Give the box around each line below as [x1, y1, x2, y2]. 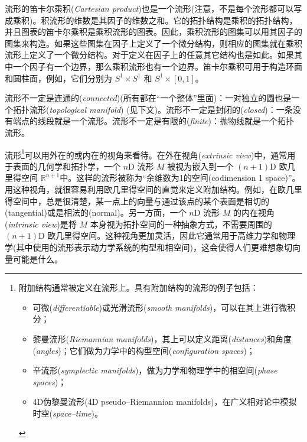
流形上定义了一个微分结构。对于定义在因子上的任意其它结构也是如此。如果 [5, 48, 294, 61]
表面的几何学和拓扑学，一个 [12, 160, 120, 172]
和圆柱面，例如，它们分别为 [5, 71, 112, 84]
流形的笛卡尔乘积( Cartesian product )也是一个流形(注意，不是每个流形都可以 [5, 2, 294, 14]
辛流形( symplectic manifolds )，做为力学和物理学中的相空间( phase [32, 364, 277, 376]
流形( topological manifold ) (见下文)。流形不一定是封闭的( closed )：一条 [29, 103, 293, 115]
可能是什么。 [12, 252, 63, 265]
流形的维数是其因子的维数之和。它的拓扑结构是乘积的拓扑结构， [49, 14, 298, 26]
